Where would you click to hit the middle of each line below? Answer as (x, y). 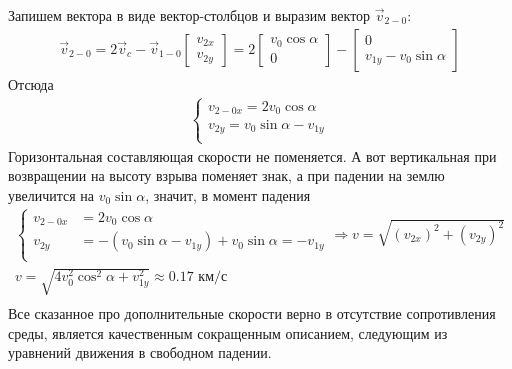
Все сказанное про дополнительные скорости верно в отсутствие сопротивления (252, 313)
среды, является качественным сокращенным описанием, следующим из (228, 332)
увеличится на (51, 194)
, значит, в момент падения (228, 194)
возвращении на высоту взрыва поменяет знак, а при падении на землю (226, 175)
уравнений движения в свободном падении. (140, 352)
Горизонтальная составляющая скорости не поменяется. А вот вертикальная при (252, 155)
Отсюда (31, 83)
